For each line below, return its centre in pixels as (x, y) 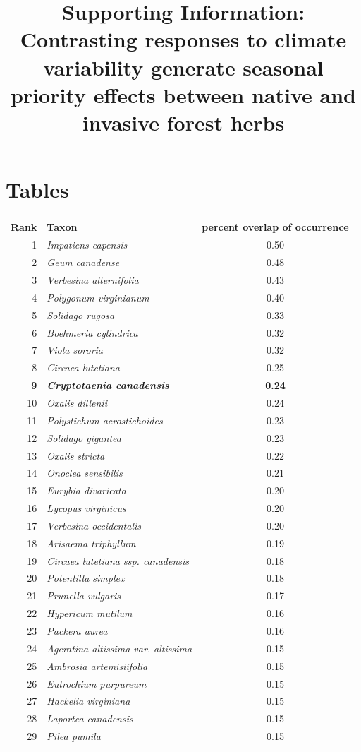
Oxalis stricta (76, 455)
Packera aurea (77, 630)
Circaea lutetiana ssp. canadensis (118, 560)
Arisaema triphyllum (91, 543)
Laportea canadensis (90, 718)
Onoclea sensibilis (85, 473)
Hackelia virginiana (88, 701)
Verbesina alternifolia (93, 280)
